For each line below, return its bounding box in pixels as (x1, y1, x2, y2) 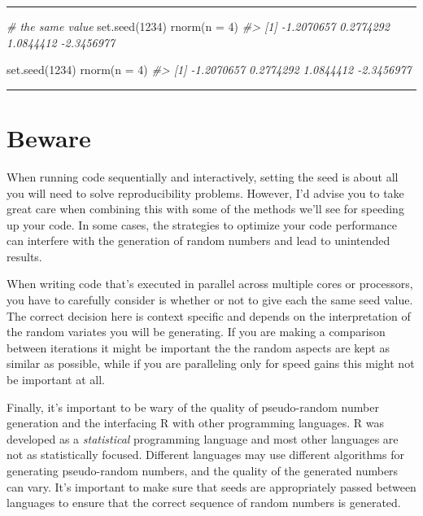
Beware (7, 120, 91, 154)
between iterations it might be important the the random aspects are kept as (7, 339, 390, 356)
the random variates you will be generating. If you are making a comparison (7, 323, 386, 340)
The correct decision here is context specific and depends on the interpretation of (7, 307, 411, 324)
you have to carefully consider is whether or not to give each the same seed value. (7, 291, 413, 308)
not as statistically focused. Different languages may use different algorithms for (7, 446, 404, 463)
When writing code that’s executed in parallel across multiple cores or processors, (7, 275, 413, 292)
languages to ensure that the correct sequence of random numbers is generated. (7, 494, 401, 511)
